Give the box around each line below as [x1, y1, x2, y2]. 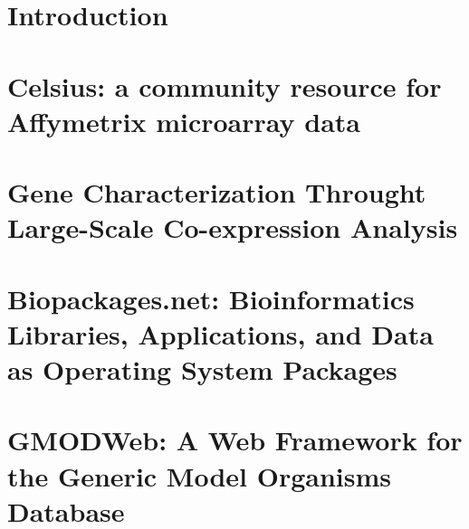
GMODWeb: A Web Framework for [7, 421, 463, 458]
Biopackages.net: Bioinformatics [7, 279, 415, 316]
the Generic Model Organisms [7, 457, 392, 494]
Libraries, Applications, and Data [7, 315, 434, 352]
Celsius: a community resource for [7, 67, 442, 104]
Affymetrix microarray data [7, 102, 360, 139]
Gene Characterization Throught [7, 174, 426, 211]
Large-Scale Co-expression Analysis [7, 209, 458, 246]
